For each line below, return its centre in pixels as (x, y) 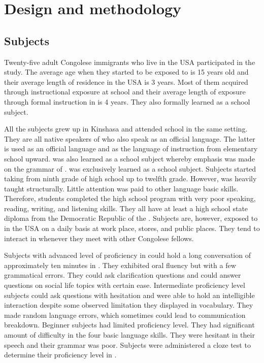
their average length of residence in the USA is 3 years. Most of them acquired (126, 81)
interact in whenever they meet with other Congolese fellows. (99, 238)
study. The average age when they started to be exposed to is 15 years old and (126, 72)
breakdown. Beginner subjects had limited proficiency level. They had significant (129, 325)
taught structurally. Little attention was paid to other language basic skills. (121, 188)
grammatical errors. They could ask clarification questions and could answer (123, 275)
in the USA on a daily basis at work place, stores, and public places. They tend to (132, 228)
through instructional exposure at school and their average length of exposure (125, 92)
